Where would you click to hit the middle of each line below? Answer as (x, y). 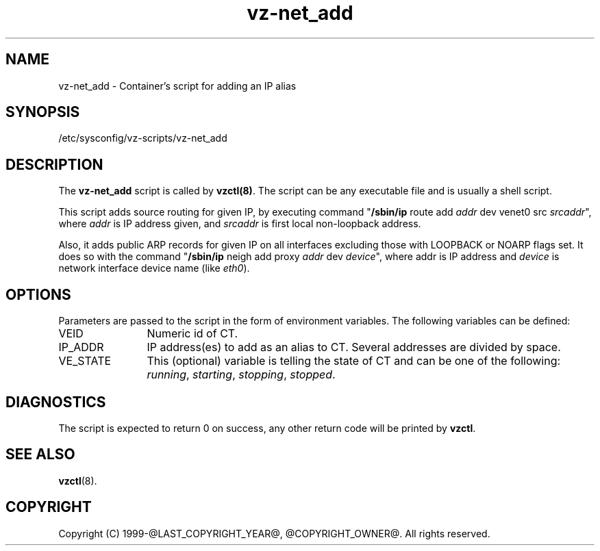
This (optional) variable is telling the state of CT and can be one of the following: (354, 361)
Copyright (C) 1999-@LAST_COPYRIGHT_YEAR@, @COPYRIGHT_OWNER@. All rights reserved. (274, 533)
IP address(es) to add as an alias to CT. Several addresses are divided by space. (354, 347)
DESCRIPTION (54, 164)
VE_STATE (85, 361)
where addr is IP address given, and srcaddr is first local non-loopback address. (240, 224)
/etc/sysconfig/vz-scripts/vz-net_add (143, 138)
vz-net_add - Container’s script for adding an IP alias (177, 86)
